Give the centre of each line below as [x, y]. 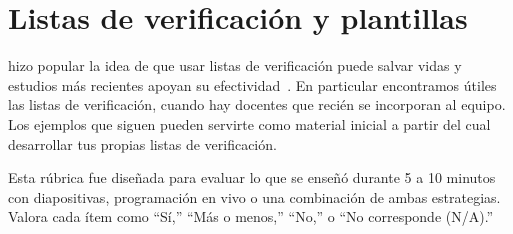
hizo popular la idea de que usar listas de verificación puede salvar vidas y [235, 65]
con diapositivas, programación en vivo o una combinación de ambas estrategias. [254, 196]
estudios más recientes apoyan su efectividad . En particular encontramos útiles [252, 84]
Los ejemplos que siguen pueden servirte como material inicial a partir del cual [249, 123]
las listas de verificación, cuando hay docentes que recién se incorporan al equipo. [257, 104]
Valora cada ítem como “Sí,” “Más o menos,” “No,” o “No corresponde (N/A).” [251, 216]
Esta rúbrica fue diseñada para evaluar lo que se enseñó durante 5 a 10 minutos [252, 177]
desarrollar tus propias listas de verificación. [142, 143]
